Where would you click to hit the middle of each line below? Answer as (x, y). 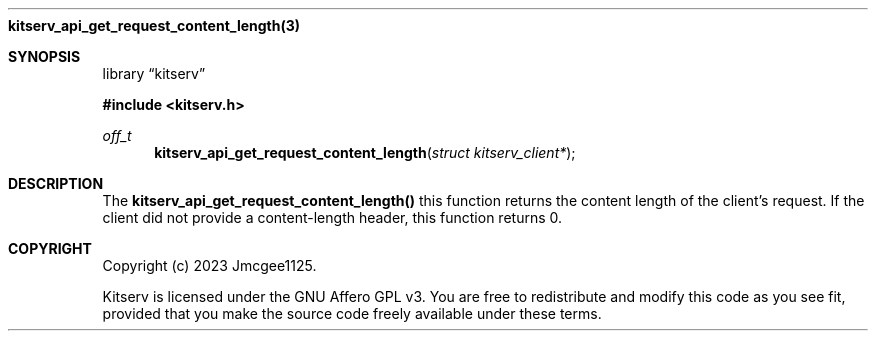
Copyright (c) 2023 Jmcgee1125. (209, 265)
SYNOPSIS (44, 56)
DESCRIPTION (56, 183)
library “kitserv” (154, 73)
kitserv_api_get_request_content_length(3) (154, 25)
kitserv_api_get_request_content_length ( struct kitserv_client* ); (365, 152)
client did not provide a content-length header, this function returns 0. (332, 217)
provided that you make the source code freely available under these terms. (352, 313)
